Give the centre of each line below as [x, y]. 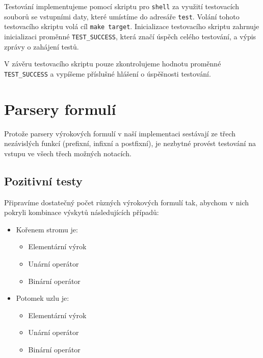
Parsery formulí [60, 109]
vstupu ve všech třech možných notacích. [68, 153]
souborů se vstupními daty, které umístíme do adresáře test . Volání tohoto [122, 16]
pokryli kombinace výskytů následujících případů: [82, 212]
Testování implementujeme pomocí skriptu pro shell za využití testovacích [122, 6]
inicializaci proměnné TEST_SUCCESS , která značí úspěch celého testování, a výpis [130, 36]
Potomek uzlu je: [43, 298]
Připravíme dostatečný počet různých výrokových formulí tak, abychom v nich [126, 202]
